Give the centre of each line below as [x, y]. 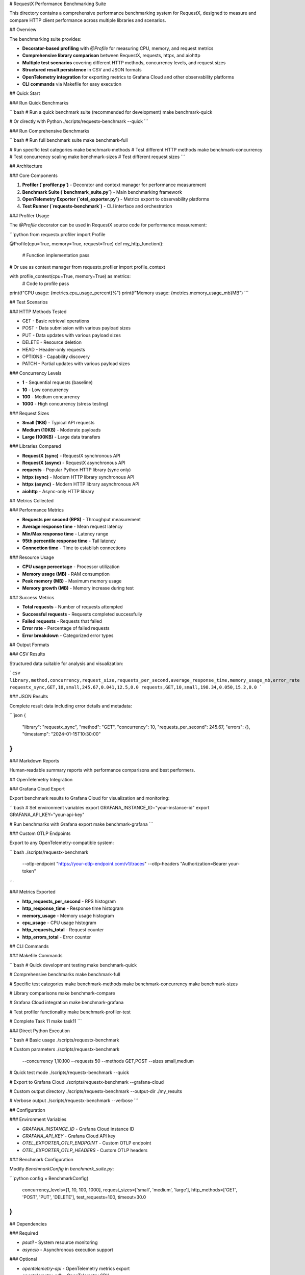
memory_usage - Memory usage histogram [68, 915]
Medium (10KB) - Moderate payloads [61, 430]
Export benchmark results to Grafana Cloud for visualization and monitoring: [90, 798]
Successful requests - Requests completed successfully [82, 614]
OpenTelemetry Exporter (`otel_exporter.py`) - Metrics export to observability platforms [116, 199]
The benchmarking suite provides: [45, 39]
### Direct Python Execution [40, 1031]
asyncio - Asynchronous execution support [68, 1249]
